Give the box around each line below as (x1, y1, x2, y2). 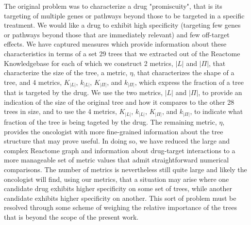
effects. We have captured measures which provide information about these (4, 39, 227, 49)
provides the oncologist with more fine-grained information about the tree (4, 126, 223, 136)
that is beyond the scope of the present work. (4, 211, 139, 222)
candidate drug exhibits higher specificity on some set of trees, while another (4, 183, 232, 193)
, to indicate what (190, 106, 243, 116)
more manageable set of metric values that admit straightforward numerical (4, 155, 229, 165)
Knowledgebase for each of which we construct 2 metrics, (4, 58, 173, 68)
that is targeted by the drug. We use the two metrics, (4, 87, 163, 97)
